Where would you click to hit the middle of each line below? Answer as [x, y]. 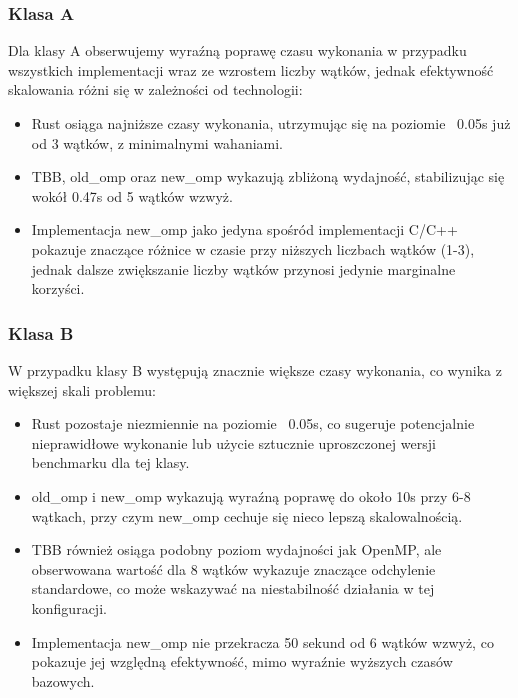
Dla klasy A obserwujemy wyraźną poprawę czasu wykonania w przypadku [237, 50]
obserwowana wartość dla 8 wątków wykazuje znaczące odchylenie [233, 568]
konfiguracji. [69, 607]
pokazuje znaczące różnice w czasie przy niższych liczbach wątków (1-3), [253, 248]
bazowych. [63, 680]
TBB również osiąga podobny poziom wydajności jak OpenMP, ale [236, 549]
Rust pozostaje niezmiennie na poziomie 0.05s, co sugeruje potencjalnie [253, 423]
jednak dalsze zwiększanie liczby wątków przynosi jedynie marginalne [243, 268]
